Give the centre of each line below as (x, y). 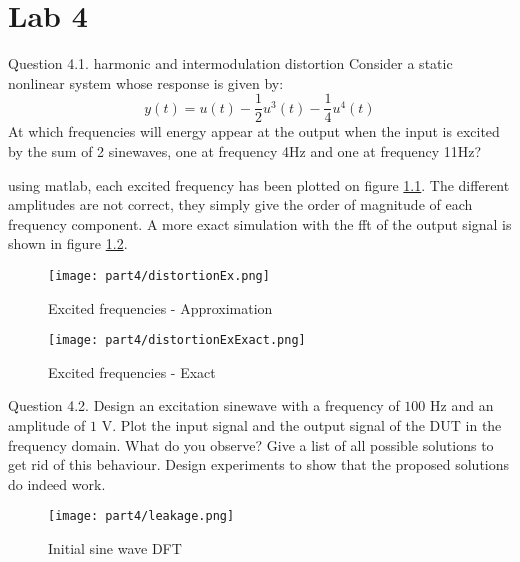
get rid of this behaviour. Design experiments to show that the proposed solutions (259, 464)
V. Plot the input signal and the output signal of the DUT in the (301, 425)
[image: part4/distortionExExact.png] (177, 340)
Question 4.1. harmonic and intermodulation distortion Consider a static (230, 63)
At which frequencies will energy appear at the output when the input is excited (254, 131)
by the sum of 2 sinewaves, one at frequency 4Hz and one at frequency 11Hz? (245, 150)
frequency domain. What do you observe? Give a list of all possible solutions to (251, 444)
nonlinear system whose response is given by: (146, 82)
